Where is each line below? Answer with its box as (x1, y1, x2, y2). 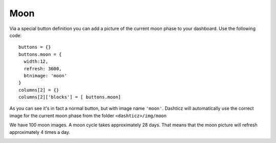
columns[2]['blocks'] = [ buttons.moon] (18, 94, 121, 100)
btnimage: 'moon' (24, 73, 67, 78)
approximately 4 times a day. (9, 129, 71, 135)
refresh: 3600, (24, 66, 62, 71)
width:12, (24, 59, 49, 65)
